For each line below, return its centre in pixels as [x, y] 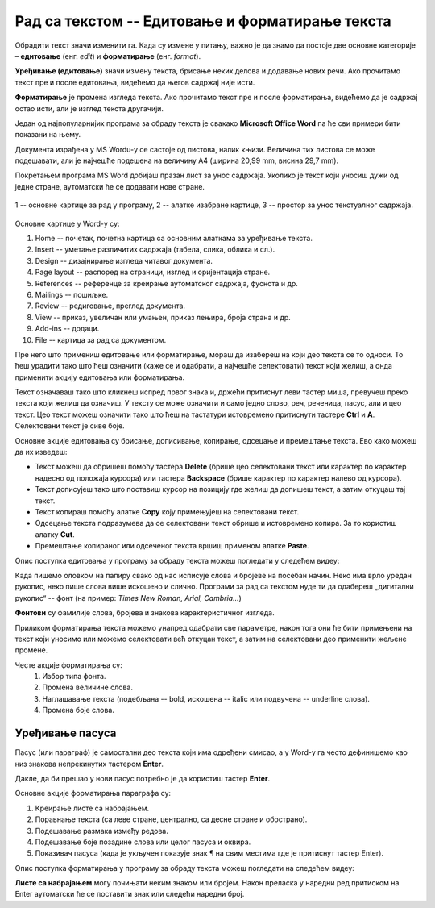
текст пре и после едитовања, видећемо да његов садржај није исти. [135, 82]
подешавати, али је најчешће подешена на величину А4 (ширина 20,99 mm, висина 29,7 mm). [176, 160]
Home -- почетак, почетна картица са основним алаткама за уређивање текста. [174, 239]
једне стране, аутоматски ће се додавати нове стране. [110, 186]
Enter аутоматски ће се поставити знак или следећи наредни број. [130, 894]
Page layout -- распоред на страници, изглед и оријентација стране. [153, 272]
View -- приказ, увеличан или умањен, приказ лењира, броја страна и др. [163, 317]
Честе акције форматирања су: [68, 664]
